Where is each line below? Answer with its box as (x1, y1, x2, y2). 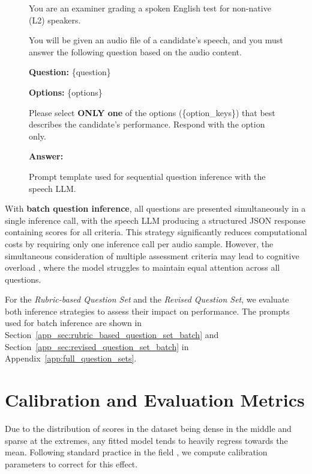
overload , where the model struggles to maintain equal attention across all (5, 261, 280, 274)
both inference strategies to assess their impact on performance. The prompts (5, 304, 290, 317)
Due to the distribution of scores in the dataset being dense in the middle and (5, 422, 292, 434)
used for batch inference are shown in (5, 316, 142, 329)
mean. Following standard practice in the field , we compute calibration (5, 446, 268, 458)
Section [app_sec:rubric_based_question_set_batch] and (5, 328, 219, 341)
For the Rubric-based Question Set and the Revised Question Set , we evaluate (5, 293, 289, 306)
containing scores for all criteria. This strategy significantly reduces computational (5, 226, 307, 238)
